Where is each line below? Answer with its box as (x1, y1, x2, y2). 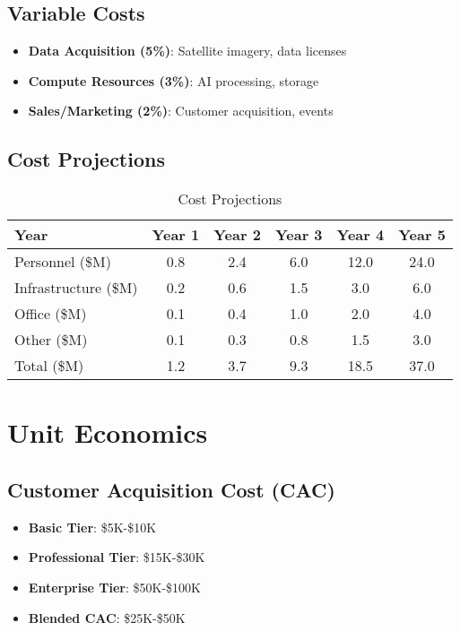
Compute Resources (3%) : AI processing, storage (28, 71, 319, 90)
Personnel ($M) (14, 251, 111, 272)
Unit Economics (7, 414, 208, 451)
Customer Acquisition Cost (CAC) (7, 475, 335, 503)
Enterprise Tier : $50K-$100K (28, 577, 201, 596)
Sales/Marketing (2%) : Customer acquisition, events (28, 101, 334, 120)
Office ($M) (14, 303, 87, 324)
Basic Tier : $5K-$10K (28, 517, 157, 536)
